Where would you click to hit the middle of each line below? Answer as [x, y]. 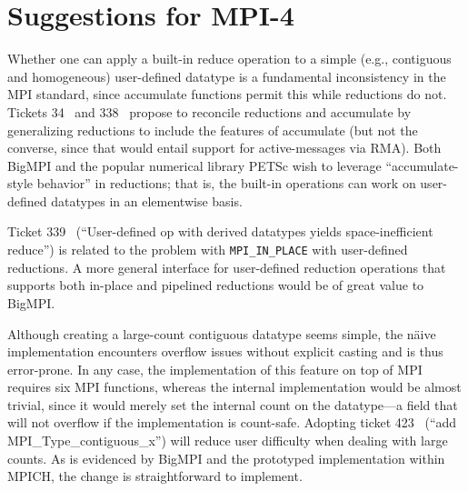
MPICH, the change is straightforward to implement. [155, 476]
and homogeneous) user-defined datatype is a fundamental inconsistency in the [227, 76]
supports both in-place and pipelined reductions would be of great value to [216, 285]
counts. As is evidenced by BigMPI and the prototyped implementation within [226, 458]
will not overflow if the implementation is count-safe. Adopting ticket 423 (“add [232, 422]
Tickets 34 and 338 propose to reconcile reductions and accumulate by [209, 111]
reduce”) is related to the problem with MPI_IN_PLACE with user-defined [208, 250]
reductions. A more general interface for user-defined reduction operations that [227, 267]
